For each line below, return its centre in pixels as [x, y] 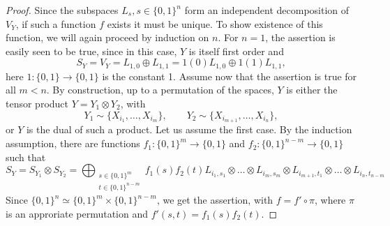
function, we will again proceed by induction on [107, 37]
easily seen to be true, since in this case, [91, 51]
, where [330, 199]
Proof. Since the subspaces [62, 10]
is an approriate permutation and [77, 213]
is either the [312, 90]
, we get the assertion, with [215, 199]
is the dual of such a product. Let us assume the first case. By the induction [189, 129]
